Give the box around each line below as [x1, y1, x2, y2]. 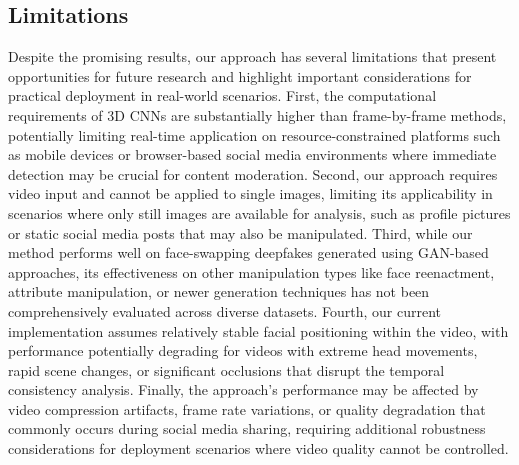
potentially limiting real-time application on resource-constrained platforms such [8, 124, 501, 145]
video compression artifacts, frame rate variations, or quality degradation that [8, 398, 486, 419]
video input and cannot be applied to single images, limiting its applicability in [8, 183, 493, 204]
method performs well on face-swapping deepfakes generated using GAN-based [8, 242, 489, 263]
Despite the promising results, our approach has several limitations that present [8, 46, 497, 67]
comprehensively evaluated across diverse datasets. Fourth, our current [8, 300, 441, 321]
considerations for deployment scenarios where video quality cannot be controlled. [8, 438, 509, 459]
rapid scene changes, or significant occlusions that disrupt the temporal [8, 359, 445, 380]
